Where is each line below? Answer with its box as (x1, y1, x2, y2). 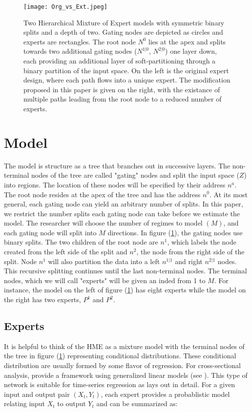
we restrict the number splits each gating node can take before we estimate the (4, 208, 240, 218)
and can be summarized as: (96, 398, 178, 409)
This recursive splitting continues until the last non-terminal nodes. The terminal (4, 266, 247, 276)
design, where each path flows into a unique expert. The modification (23, 75, 231, 85)
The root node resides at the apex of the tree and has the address (4, 189, 201, 199)
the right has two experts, (4, 294, 81, 305)
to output (57, 398, 86, 409)
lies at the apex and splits (148, 36, 226, 46)
